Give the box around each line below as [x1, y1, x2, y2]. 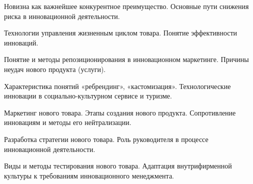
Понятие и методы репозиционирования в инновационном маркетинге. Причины [4, 54, 249, 64]
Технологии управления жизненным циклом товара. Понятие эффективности [4, 27, 237, 38]
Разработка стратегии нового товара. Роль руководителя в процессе [4, 133, 208, 144]
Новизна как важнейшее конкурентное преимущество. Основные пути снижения [4, 1, 249, 11]
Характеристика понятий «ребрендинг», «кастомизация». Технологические [4, 80, 231, 91]
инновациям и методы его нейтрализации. [4, 117, 131, 127]
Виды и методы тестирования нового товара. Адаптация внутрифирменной [4, 160, 232, 171]
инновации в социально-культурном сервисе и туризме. [4, 90, 172, 101]
